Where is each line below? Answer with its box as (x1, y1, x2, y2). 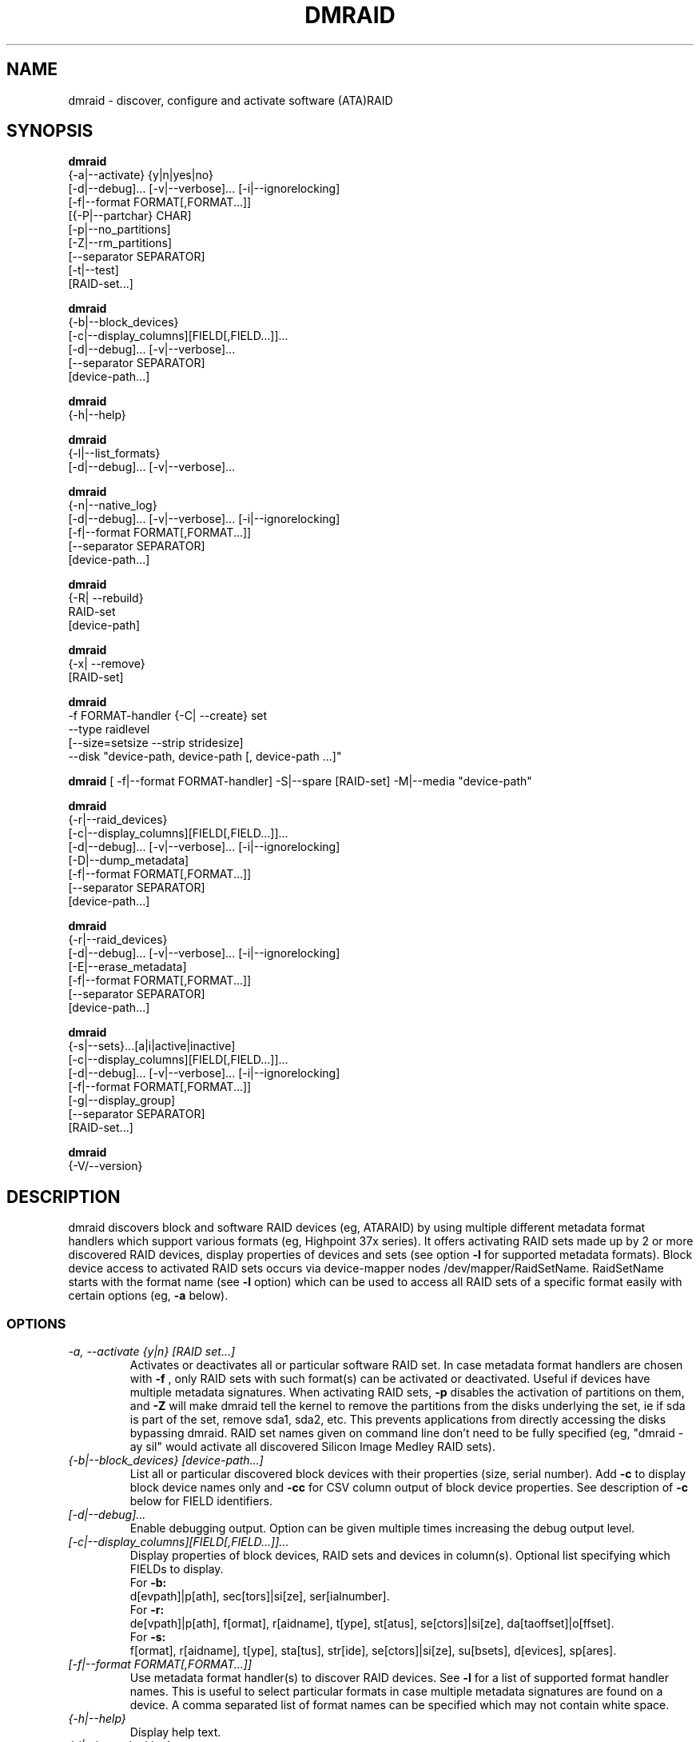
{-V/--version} (68, 1159, 143, 1173)
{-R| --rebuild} (68, 591, 144, 605)
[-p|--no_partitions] (68, 222, 171, 237)
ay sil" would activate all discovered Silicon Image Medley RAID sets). (129, 1440, 496, 1454)
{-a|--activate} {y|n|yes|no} (68, 168, 213, 182)
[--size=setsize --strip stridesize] (68, 736, 244, 750)
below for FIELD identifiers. (129, 1494, 273, 1508)
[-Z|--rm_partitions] (68, 236, 173, 250)
